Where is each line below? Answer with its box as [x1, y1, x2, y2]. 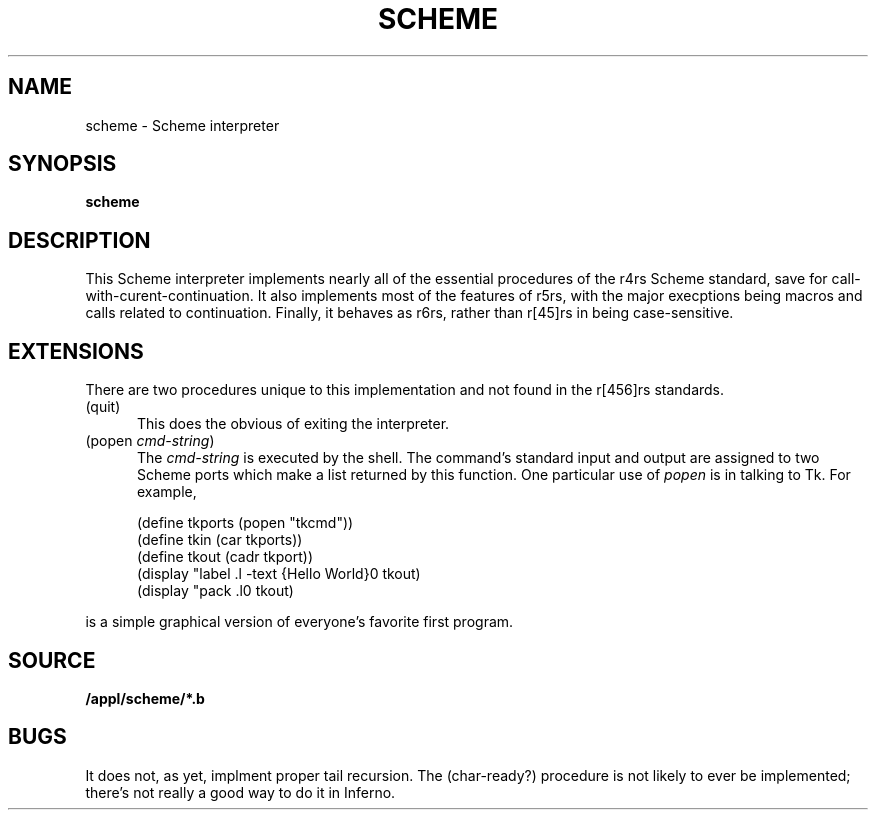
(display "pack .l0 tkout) [137, 582, 294, 600]
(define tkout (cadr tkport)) [137, 548, 314, 566]
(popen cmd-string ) [85, 432, 215, 450]
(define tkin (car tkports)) [137, 531, 303, 549]
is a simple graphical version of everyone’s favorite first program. [85, 613, 514, 631]
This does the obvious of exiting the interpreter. [137, 415, 450, 433]
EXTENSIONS [8, 338, 144, 364]
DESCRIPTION [8, 227, 151, 253]
